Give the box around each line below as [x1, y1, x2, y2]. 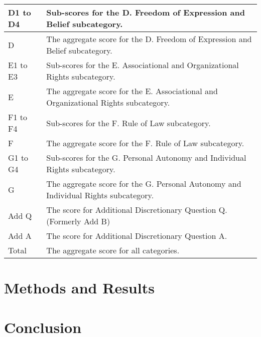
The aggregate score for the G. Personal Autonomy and [46, 178, 241, 189]
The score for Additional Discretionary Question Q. [46, 204, 227, 215]
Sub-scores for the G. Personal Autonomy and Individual [46, 152, 246, 163]
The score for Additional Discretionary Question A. [46, 230, 227, 241]
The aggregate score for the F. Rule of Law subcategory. [46, 137, 244, 149]
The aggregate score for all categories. [46, 244, 180, 256]
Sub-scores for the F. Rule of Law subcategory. [46, 117, 211, 129]
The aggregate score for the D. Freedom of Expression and [46, 33, 252, 45]
